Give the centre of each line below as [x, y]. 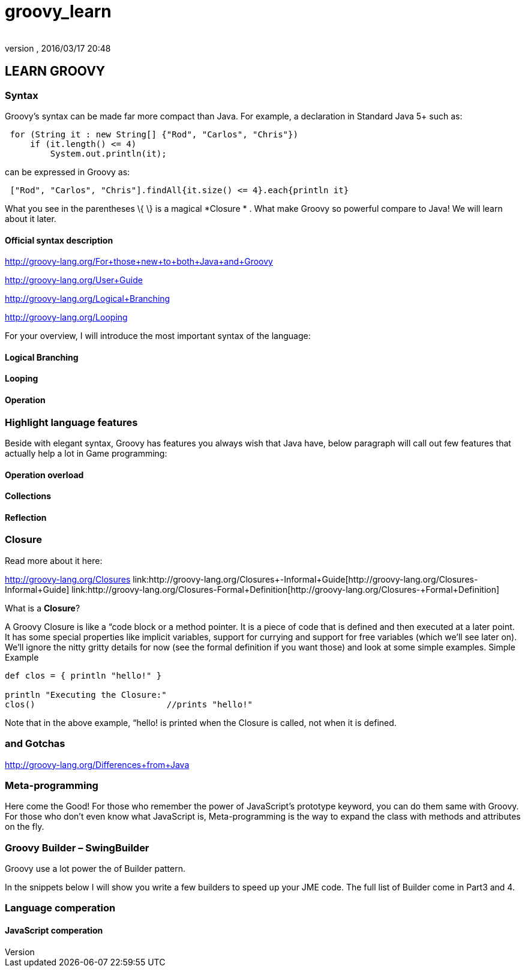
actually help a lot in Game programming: [86, 453]
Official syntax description [59, 240]
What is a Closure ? [43, 608]
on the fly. [25, 827]
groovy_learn [58, 11]
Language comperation [60, 908]
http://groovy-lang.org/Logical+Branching [88, 299]
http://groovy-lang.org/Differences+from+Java [97, 764]
